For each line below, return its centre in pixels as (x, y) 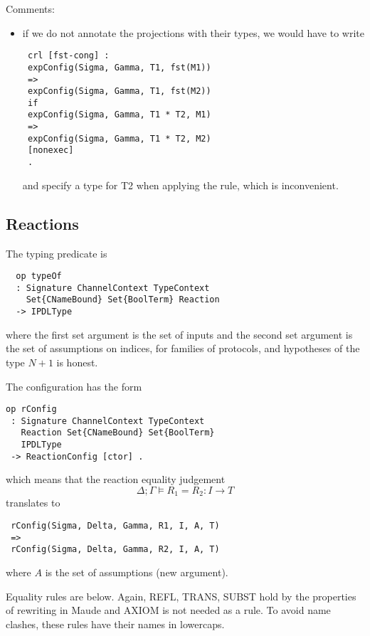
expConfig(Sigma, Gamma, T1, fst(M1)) (119, 67)
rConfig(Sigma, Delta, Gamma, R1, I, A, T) (115, 526)
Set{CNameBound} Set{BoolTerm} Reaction (123, 300)
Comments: (30, 9)
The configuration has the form (74, 386)
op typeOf (39, 276)
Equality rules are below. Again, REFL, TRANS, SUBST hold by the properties (181, 596)
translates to (33, 503)
